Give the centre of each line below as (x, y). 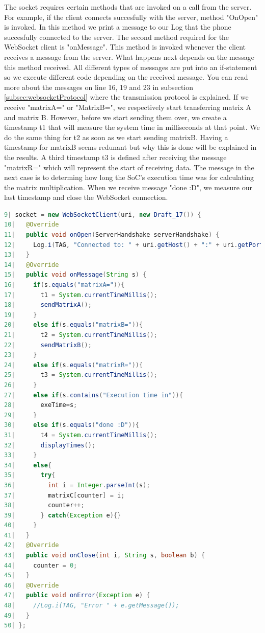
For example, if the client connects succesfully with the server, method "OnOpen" (131, 17)
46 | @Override (32, 585)
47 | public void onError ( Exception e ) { (77, 595)
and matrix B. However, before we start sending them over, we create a (115, 117)
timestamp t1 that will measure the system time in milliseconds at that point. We (132, 127)
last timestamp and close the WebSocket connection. (86, 197)
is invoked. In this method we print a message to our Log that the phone (118, 27)
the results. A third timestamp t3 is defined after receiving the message (115, 157)
